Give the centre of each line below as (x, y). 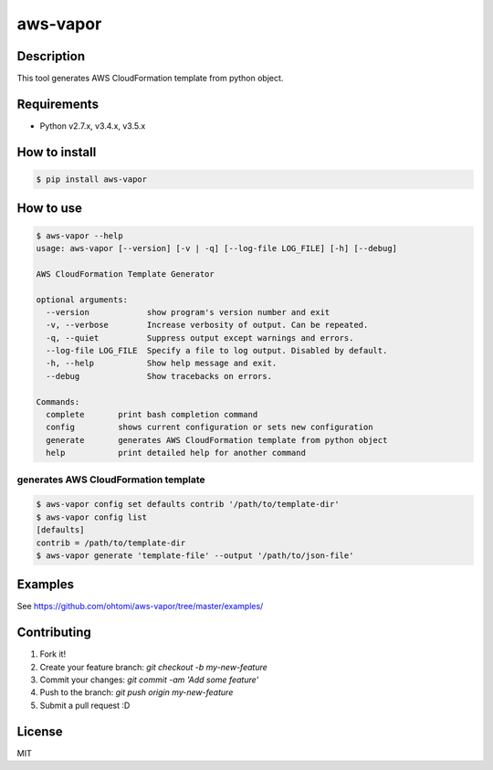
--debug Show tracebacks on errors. (159, 376)
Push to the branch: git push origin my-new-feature (136, 692)
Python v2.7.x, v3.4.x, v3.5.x (93, 126)
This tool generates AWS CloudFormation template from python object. (150, 79)
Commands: (58, 401)
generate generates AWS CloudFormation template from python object (217, 440)
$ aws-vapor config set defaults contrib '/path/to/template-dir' (188, 504)
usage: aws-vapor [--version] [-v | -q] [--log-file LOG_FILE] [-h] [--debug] (216, 248)
